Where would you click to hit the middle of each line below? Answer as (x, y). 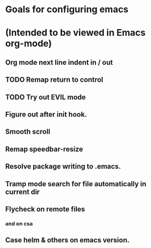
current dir (22, 192)
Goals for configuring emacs (67, 9)
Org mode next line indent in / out (59, 62)
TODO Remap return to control (54, 80)
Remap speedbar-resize (44, 149)
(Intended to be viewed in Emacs (75, 33)
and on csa (19, 224)
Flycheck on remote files (45, 209)
